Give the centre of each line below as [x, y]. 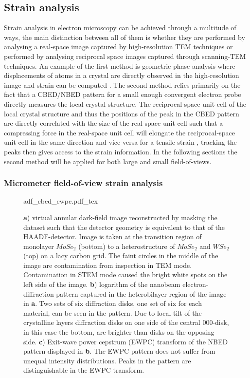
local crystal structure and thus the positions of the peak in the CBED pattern [122, 113]
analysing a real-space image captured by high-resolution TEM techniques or [118, 47]
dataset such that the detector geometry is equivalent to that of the [124, 227]
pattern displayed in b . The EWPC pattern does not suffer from [119, 351]
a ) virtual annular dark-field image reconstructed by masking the [120, 217]
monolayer [39, 246]
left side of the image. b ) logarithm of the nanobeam [102, 284]
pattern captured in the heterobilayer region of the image [141, 293]
